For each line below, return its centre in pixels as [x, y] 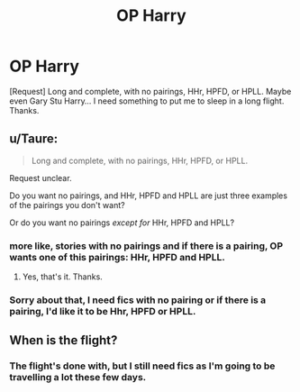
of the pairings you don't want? [67, 205]
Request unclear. [41, 178]
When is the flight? [64, 340]
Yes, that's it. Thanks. [63, 277]
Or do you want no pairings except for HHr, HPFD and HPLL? [122, 223]
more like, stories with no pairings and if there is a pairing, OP [146, 246]
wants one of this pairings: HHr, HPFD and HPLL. [117, 257]
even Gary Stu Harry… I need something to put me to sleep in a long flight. [147, 101]
